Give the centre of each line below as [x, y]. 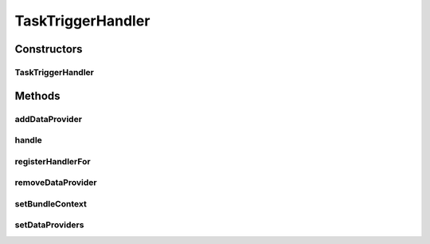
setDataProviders [49, 225]
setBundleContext [51, 203]
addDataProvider [49, 119]
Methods [37, 96]
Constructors [49, 49]
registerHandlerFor [53, 161]
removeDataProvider [56, 183]
